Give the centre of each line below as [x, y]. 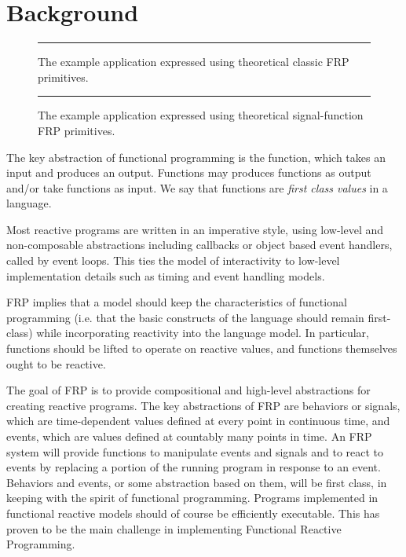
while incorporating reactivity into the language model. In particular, [203, 333]
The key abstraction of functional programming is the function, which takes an [196, 157]
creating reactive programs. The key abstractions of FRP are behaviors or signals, [203, 405]
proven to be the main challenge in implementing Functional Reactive [174, 528]
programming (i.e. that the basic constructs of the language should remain [185, 317]
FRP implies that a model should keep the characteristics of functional [177, 302]
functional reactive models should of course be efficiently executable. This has [193, 513]
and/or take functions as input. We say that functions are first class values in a [197, 187]
